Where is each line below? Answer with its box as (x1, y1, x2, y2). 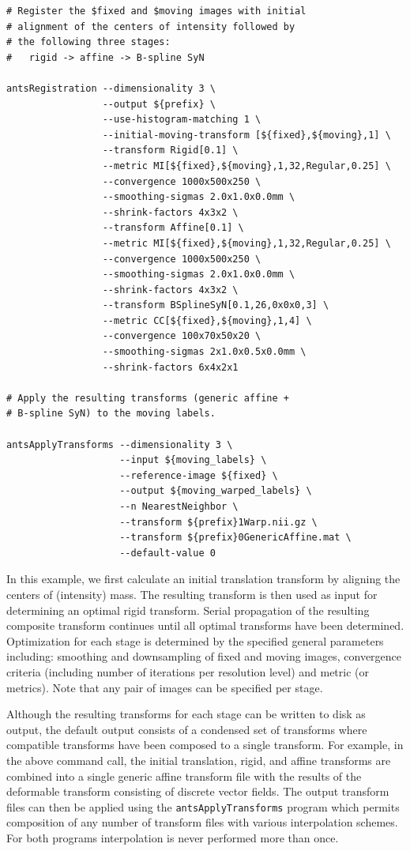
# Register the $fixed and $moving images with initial (6, 6, 307, 17)
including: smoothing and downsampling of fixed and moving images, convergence (6, 648, 402, 665)
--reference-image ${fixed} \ (119, 469, 278, 481)
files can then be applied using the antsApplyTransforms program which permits (6, 798, 400, 815)
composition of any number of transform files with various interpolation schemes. (6, 814, 398, 830)
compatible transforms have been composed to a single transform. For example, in (6, 736, 404, 753)
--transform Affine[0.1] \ (102, 222, 244, 234)
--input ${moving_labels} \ (119, 454, 267, 466)
